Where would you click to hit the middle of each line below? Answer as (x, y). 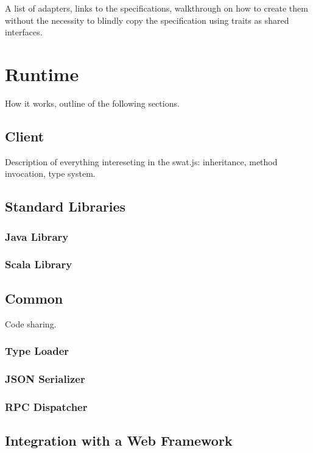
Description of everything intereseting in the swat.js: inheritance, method (141, 161)
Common (34, 298)
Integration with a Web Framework (119, 441)
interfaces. (24, 32)
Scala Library (39, 264)
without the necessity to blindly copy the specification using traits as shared (147, 20)
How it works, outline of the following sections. (92, 103)
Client (25, 136)
